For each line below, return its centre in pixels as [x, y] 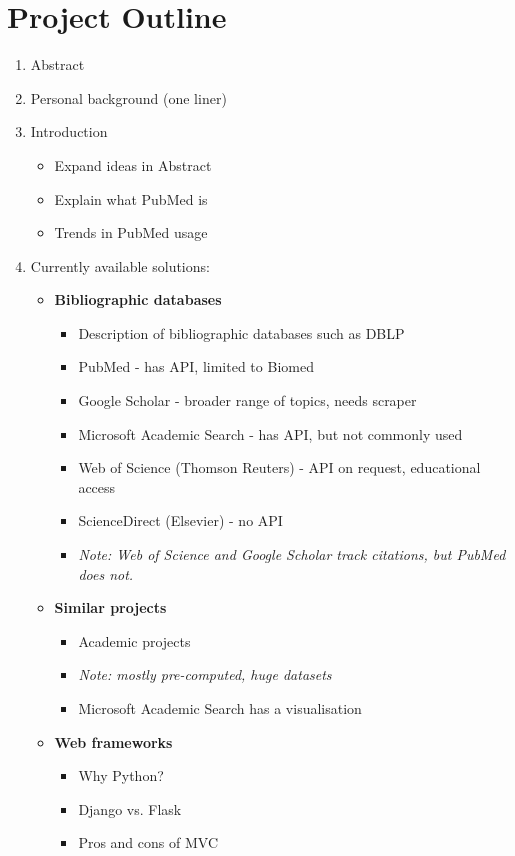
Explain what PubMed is [131, 198]
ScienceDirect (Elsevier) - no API [180, 520]
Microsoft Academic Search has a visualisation [220, 708]
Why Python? [121, 775]
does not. [106, 573]
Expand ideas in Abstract [133, 164]
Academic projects [134, 640]
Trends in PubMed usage [131, 232]
